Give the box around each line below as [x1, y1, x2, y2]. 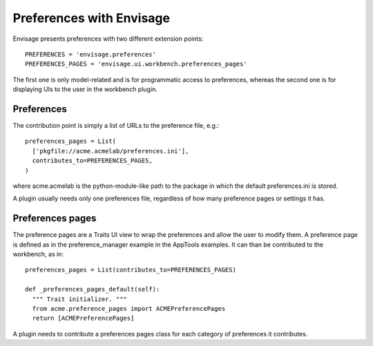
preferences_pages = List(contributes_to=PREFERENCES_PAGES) [25, 266, 236, 274]
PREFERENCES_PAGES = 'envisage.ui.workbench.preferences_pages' [25, 60, 248, 68]
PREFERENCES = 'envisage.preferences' [25, 50, 157, 58]
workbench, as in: [12, 250, 64, 258]
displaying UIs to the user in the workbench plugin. [12, 85, 158, 93]
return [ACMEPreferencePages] [32, 314, 135, 323]
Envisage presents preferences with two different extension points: [12, 35, 204, 43]
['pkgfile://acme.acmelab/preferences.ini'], [32, 147, 189, 155]
